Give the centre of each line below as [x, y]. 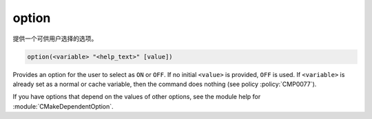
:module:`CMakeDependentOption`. [63, 106]
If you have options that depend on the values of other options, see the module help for [137, 97]
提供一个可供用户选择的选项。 [55, 39]
